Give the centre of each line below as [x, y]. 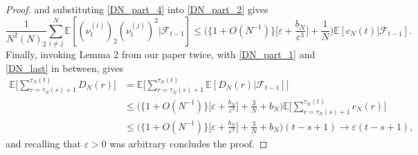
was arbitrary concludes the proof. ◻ [189, 143]
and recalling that [43, 143]
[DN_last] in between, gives [64, 67]
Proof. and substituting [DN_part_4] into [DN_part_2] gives [137, 9]
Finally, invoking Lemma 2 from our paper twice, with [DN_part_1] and [161, 54]
